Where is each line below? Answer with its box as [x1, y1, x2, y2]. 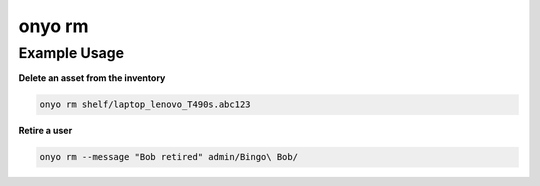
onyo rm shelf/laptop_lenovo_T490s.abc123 [39, 99, 251, 110]
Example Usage [18, 44, 125, 62]
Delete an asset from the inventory [18, 72, 166, 84]
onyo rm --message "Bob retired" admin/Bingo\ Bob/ [39, 151, 299, 163]
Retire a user [18, 125, 73, 137]
